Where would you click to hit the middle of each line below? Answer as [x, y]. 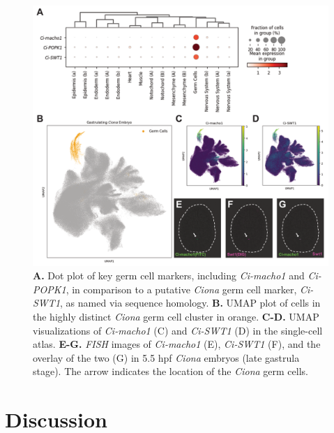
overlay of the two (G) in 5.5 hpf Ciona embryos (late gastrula [166, 357]
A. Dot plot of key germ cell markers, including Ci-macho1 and [169, 276]
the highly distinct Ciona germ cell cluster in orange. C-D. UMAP [176, 317]
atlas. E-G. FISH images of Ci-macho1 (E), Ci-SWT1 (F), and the [177, 344]
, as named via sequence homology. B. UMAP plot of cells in [190, 303]
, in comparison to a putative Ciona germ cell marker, [181, 289]
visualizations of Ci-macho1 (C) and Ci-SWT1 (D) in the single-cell [178, 330]
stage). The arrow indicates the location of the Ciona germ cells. [170, 371]
